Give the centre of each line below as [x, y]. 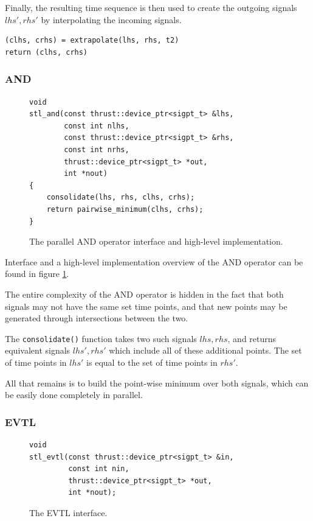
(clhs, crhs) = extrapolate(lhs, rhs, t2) [92, 40]
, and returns [252, 338]
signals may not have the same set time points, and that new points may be [146, 306]
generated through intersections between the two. [97, 318]
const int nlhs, [97, 126]
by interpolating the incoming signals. [111, 19]
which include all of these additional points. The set [205, 350]
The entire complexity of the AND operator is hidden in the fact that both [144, 294]
